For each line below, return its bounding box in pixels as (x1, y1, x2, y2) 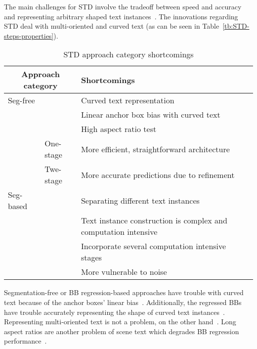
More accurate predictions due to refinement (81, 169, 235, 180)
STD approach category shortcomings (63, 48, 194, 60)
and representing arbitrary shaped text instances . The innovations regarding (4, 11, 238, 21)
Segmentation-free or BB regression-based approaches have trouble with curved (4, 287, 244, 298)
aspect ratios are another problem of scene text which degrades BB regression (4, 326, 239, 336)
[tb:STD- (222, 21, 250, 31)
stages (81, 252, 102, 263)
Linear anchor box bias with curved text (81, 109, 220, 121)
